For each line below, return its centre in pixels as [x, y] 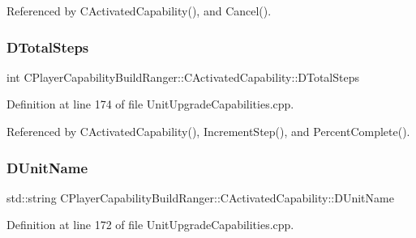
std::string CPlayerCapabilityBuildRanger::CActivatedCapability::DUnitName [200, 197]
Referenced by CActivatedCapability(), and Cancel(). [139, 11]
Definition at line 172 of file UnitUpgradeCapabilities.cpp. [150, 225]
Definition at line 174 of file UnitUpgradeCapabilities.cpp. [150, 104]
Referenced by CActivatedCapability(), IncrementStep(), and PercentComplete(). [208, 131]
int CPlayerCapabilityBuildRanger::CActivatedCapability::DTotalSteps [183, 76]
